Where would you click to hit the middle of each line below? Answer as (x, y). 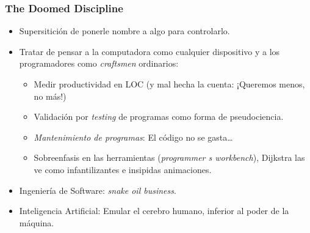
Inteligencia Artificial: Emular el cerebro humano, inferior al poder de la (154, 211)
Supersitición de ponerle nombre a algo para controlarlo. (124, 31)
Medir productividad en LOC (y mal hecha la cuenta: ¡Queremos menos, (169, 84)
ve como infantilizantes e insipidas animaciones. (123, 169)
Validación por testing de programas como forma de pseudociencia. (159, 116)
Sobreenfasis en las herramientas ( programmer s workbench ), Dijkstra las (169, 157)
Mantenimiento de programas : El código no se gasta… (133, 137)
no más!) (50, 96)
